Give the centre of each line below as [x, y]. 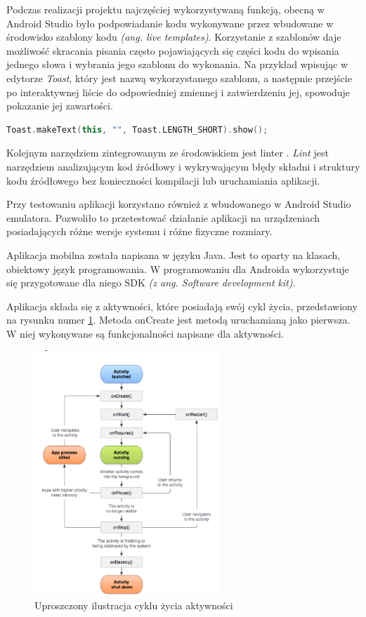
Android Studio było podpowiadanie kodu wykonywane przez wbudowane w [170, 23]
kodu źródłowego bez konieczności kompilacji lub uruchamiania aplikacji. [163, 180]
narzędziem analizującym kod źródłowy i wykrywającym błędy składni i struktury [183, 166]
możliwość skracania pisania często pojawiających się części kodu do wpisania [173, 50]
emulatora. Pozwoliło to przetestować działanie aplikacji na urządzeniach [163, 217]
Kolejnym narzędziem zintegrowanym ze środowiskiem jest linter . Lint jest [168, 153]
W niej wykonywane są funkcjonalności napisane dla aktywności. [145, 333]
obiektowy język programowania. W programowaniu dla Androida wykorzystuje [178, 268]
